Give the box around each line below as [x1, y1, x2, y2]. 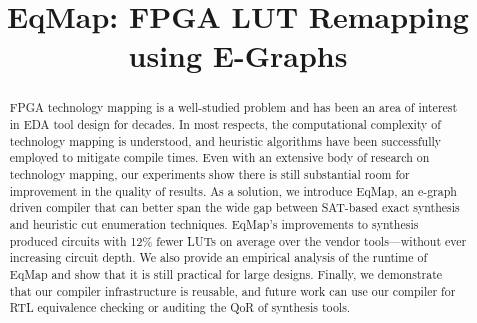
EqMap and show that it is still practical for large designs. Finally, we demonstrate [9, 265, 443, 282]
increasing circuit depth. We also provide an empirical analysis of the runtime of [9, 249, 428, 266]
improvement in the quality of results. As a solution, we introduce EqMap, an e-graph [9, 182, 457, 199]
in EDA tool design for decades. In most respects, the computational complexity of [9, 116, 441, 133]
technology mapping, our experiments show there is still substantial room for [9, 165, 410, 182]
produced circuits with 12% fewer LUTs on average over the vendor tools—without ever [9, 232, 467, 249]
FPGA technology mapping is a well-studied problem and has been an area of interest [9, 99, 458, 116]
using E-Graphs [128, 35, 348, 76]
